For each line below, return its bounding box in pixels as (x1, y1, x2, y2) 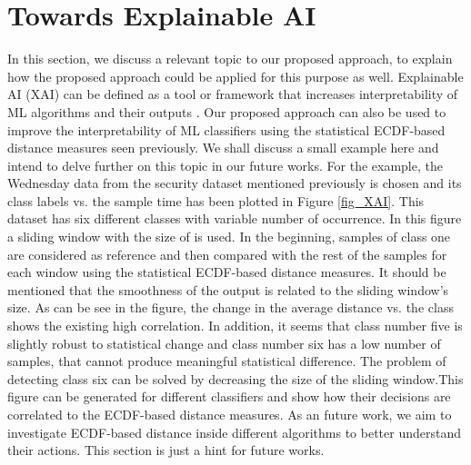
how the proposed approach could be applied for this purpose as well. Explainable (7, 66, 464, 85)
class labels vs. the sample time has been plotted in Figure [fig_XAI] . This (7, 191, 425, 210)
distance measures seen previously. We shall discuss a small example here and (7, 138, 439, 157)
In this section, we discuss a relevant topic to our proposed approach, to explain (7, 49, 453, 68)
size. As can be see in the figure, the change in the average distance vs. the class (7, 298, 454, 317)
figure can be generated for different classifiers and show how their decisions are (7, 387, 451, 406)
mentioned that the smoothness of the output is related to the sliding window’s (7, 280, 449, 299)
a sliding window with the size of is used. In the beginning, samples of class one (7, 227, 451, 246)
